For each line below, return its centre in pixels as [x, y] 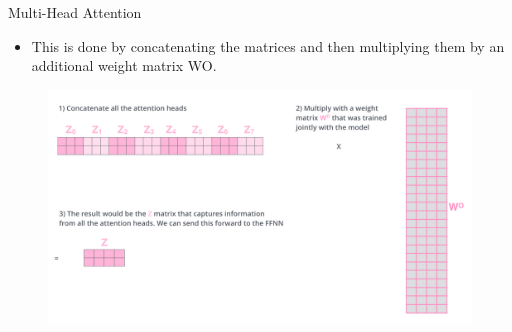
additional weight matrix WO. [124, 65]
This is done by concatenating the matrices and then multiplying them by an [268, 45]
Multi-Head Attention [75, 12]
